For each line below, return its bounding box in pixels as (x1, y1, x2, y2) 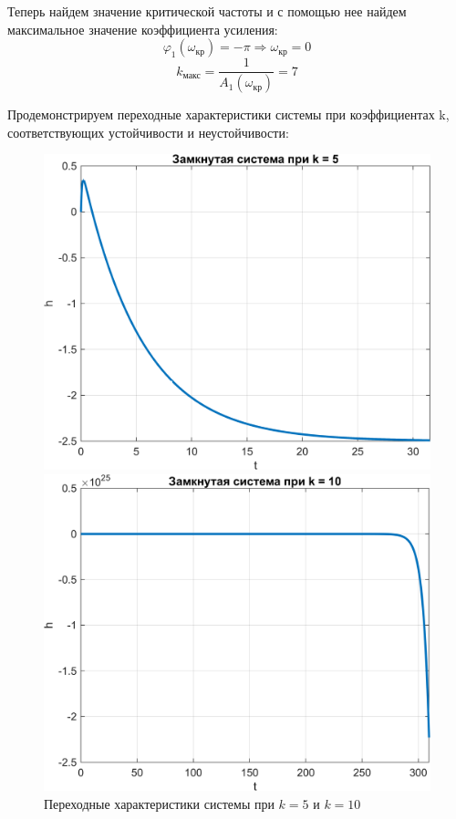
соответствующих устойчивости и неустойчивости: (7, 122, 289, 141)
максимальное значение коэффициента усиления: (7, 19, 278, 38)
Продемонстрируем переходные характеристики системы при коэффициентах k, (7, 105, 450, 124)
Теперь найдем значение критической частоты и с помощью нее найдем (7, 2, 407, 20)
